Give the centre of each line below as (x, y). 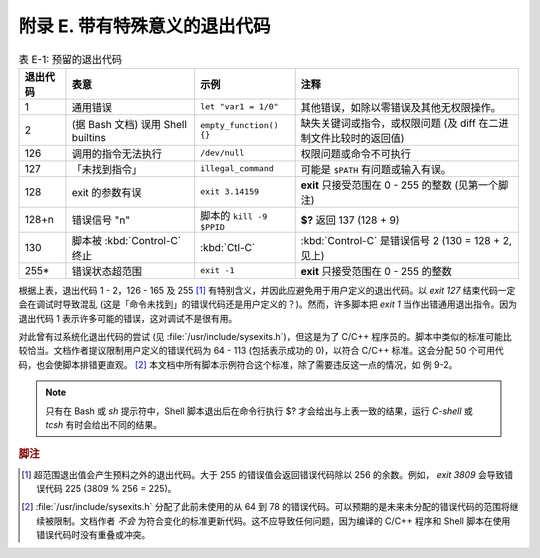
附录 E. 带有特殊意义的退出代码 (144, 26)
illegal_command (237, 168)
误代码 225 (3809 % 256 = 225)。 (106, 489)
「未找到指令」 (106, 169)
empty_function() (239, 125)
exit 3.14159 (230, 191)
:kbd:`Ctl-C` (228, 247)
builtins (89, 137)
